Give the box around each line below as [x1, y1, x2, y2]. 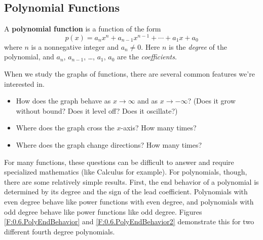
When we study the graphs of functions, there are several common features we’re [4, 68, 255, 79]
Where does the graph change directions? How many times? [16, 140, 202, 150]
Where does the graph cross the [16, 122, 115, 133]
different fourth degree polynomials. [4, 226, 115, 236]
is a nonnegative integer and [31, 41, 119, 52]
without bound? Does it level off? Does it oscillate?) [16, 105, 178, 116]
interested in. [4, 78, 45, 89]
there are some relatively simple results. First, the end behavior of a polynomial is [4, 176, 259, 187]
